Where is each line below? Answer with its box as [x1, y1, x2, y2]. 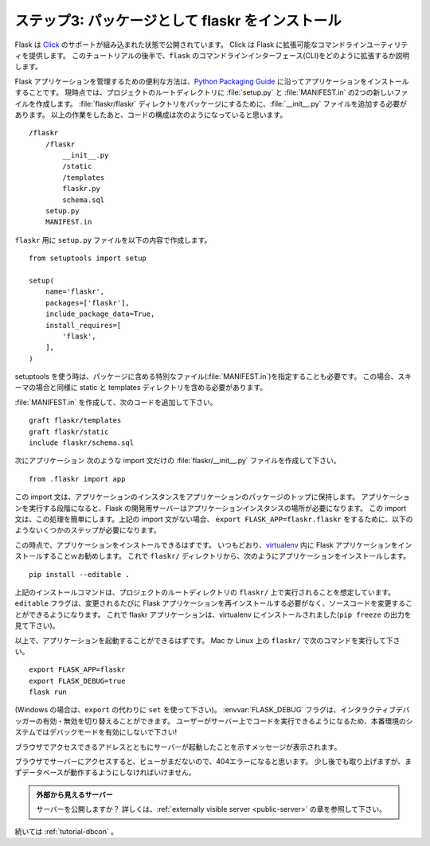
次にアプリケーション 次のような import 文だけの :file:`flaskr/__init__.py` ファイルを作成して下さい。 [14, 456, 342, 466]
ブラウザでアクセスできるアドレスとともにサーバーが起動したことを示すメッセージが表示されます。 [14, 742, 342, 751]
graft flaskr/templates [29, 416, 122, 425]
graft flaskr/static [29, 427, 109, 436]
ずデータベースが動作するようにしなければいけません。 [14, 768, 196, 778]
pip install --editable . [29, 570, 131, 579]
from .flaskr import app [29, 474, 126, 483]
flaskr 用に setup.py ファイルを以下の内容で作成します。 [14, 235, 212, 244]
